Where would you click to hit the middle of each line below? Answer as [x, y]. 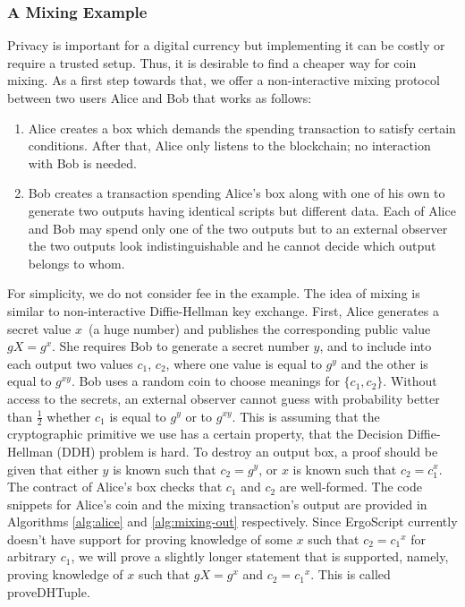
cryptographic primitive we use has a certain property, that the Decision [205, 434]
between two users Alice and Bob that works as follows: [160, 98]
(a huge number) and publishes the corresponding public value [259, 328]
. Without [410, 381]
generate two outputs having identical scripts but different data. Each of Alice [242, 210]
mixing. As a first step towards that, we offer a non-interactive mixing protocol [224, 80]
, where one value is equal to [244, 363]
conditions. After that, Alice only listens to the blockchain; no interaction [229, 145]
